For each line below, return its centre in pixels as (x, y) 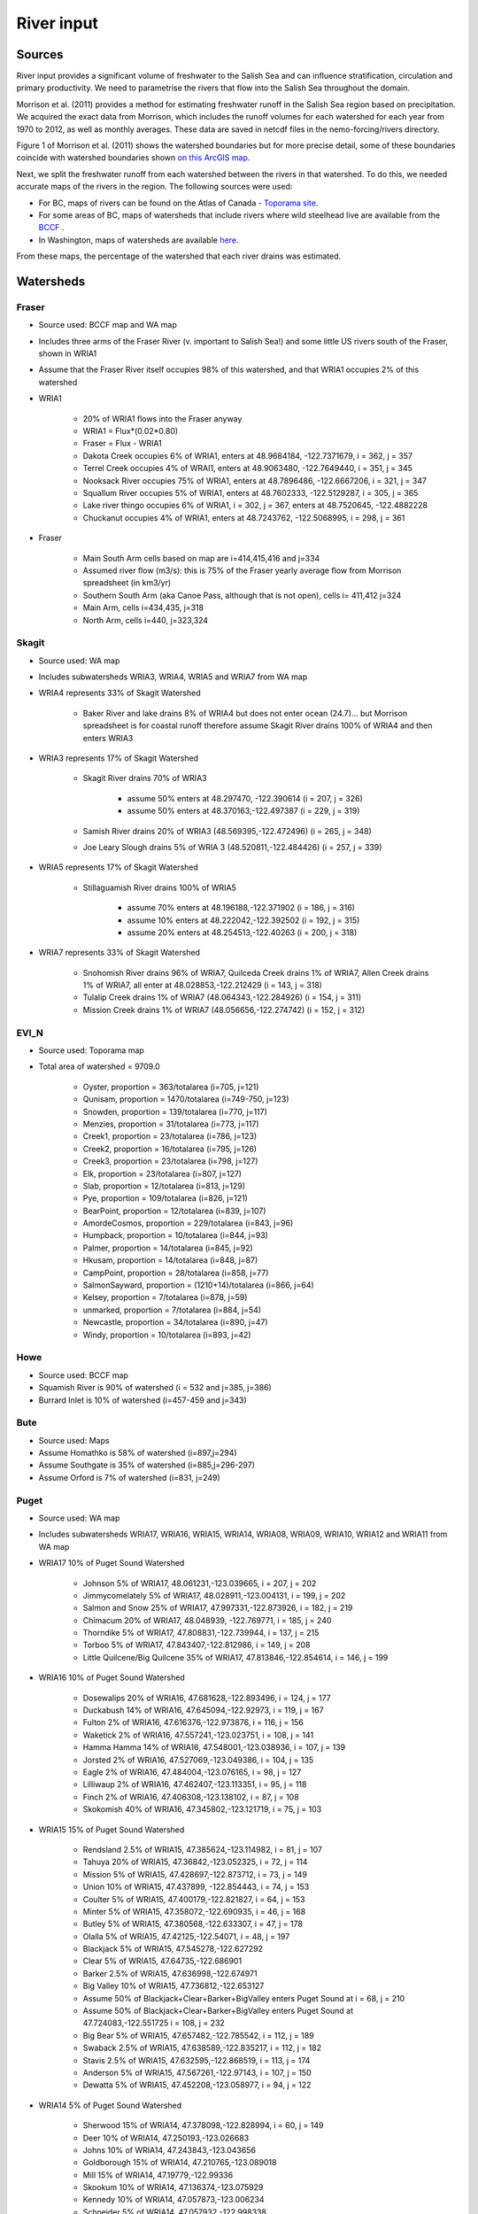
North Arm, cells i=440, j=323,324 (145, 620)
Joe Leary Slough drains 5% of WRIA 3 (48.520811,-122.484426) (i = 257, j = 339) (232, 847)
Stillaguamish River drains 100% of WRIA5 (159, 887)
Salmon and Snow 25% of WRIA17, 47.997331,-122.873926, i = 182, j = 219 (218, 1608)
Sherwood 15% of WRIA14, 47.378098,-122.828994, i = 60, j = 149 (203, 2125)
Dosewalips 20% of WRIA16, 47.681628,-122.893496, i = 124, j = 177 (207, 1698)
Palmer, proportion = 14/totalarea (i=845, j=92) (168, 1248)
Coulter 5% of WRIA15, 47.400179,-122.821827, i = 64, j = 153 (194, 1899)
